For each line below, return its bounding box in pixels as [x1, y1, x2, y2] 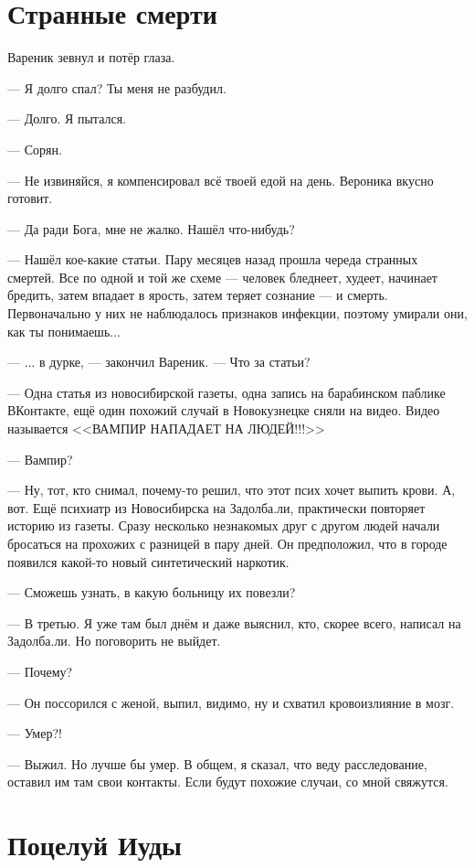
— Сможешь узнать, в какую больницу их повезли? [7, 583, 296, 602]
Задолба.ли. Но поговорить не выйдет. [7, 631, 221, 650]
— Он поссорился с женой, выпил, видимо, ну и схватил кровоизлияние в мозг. [7, 692, 455, 712]
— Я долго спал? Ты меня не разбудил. [7, 78, 226, 97]
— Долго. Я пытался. [7, 109, 127, 128]
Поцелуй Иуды [7, 826, 182, 863]
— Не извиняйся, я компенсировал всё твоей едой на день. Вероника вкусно [7, 170, 434, 189]
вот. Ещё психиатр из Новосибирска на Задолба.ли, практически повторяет [7, 498, 426, 517]
